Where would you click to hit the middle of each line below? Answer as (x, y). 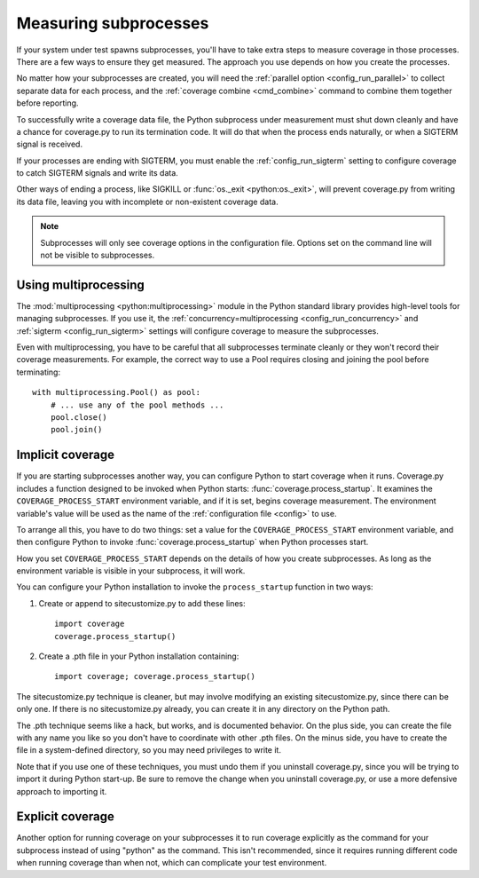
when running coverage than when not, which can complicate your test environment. (172, 863)
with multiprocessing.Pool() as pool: (117, 392)
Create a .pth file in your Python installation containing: (139, 656)
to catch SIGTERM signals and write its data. (98, 173)
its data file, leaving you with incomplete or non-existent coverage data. (147, 202)
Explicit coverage (66, 817)
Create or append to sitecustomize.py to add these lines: (142, 603)
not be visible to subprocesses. (98, 255)
